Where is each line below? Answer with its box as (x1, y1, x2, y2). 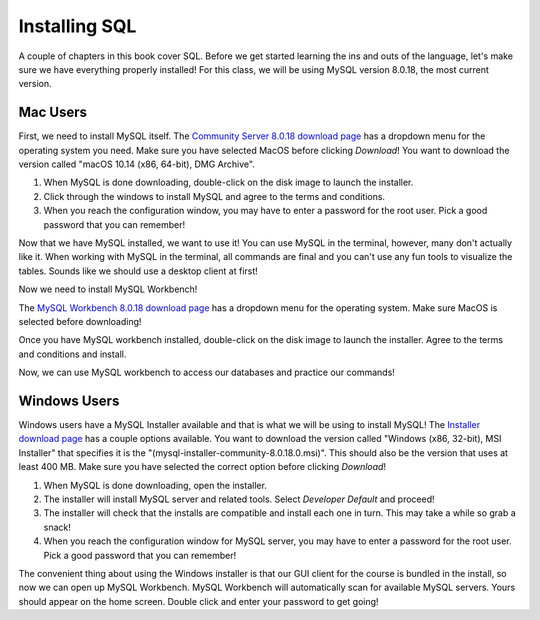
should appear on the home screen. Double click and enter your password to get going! (18, 595, 379, 607)
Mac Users (18, 104, 88, 121)
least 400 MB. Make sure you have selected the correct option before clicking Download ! (18, 461, 387, 473)
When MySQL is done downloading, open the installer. (43, 479, 267, 491)
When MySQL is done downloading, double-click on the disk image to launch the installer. (43, 176, 414, 189)
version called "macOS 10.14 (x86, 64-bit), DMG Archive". (18, 158, 255, 170)
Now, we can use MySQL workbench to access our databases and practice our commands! (18, 366, 395, 379)
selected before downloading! (18, 315, 142, 327)
